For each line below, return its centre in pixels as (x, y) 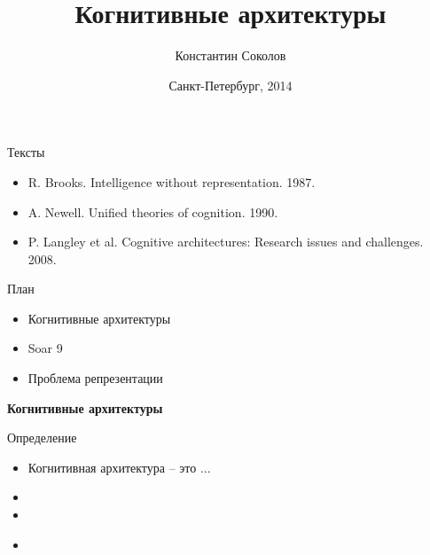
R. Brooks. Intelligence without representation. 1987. (172, 181)
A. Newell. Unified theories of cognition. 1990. (153, 211)
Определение (42, 438)
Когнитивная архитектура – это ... (119, 467)
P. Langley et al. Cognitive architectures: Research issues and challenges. (226, 242)
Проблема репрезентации (95, 378)
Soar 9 (45, 348)
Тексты (26, 152)
